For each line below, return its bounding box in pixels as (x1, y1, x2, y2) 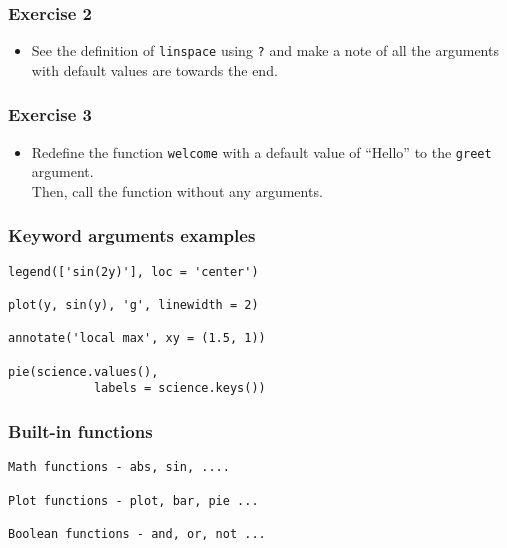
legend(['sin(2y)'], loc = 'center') (8, 264, 259, 279)
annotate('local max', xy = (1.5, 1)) (8, 331, 266, 346)
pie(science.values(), (8, 364, 159, 379)
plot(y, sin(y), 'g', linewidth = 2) (8, 298, 259, 313)
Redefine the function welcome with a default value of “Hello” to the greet (31, 141, 492, 162)
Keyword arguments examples (8, 223, 256, 248)
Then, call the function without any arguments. (31, 180, 323, 201)
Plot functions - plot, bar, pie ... (8, 493, 259, 508)
